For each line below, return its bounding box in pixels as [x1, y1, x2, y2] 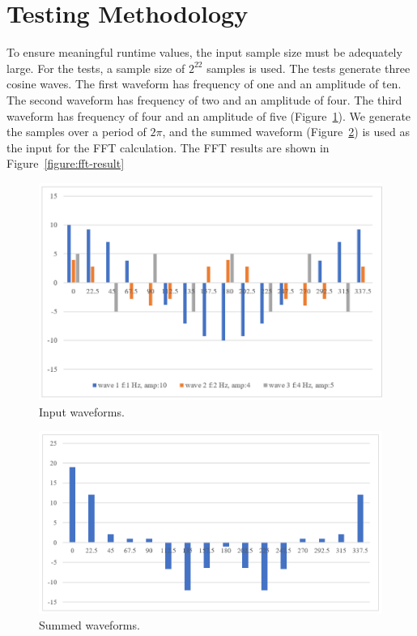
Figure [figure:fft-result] [6, 155, 125, 172]
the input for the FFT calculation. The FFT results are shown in [6, 139, 330, 156]
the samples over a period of [6, 123, 147, 140]
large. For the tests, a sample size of [6, 59, 185, 76]
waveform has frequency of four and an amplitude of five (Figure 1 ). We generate [6, 107, 411, 124]
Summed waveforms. [39, 616, 140, 633]
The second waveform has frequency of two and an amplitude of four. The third [6, 91, 402, 108]
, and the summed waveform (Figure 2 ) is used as [162, 123, 410, 140]
